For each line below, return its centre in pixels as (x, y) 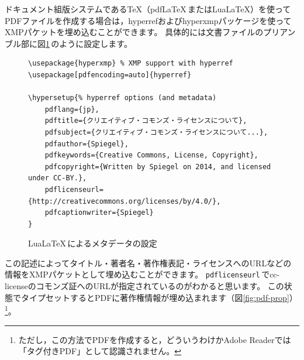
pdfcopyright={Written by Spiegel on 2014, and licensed (158, 167)
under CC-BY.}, (58, 178)
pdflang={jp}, (72, 109)
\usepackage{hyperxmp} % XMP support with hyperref (131, 64)
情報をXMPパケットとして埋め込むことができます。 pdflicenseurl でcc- (142, 274)
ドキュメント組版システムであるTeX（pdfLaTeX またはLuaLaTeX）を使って (148, 9)
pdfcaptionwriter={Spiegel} (99, 213)
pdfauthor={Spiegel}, (87, 144)
